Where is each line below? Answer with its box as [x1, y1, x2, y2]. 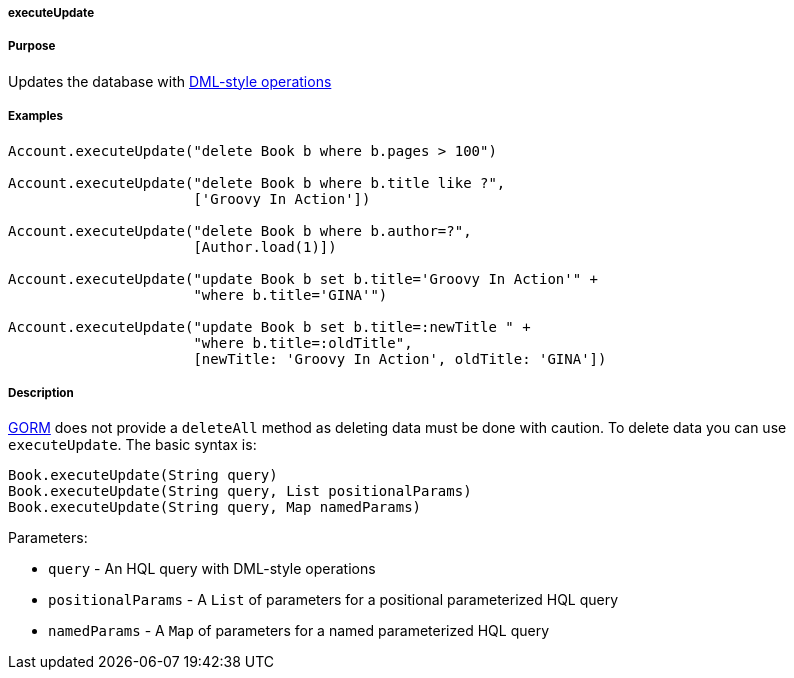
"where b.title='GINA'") [193, 286, 388, 303]
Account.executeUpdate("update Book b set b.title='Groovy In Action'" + [8, 270, 599, 287]
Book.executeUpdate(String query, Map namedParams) [8, 499, 422, 516]
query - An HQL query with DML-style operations [48, 560, 376, 578]
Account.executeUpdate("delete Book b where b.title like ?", [8, 174, 506, 191]
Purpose [8, 39, 56, 54]
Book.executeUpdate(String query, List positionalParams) [8, 483, 472, 500]
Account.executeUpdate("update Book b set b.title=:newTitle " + [8, 318, 531, 335]
